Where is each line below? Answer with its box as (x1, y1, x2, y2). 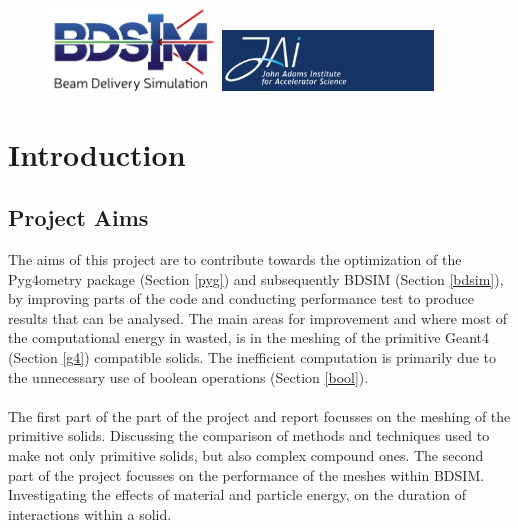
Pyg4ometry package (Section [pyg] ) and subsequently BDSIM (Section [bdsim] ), (8, 268, 504, 289)
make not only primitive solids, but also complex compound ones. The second (8, 445, 484, 466)
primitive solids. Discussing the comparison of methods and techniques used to (8, 425, 490, 446)
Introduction (8, 133, 186, 174)
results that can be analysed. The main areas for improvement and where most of (8, 307, 508, 328)
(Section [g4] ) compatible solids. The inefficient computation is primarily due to (8, 347, 497, 368)
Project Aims (8, 202, 149, 233)
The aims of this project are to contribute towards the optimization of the (8, 249, 462, 270)
